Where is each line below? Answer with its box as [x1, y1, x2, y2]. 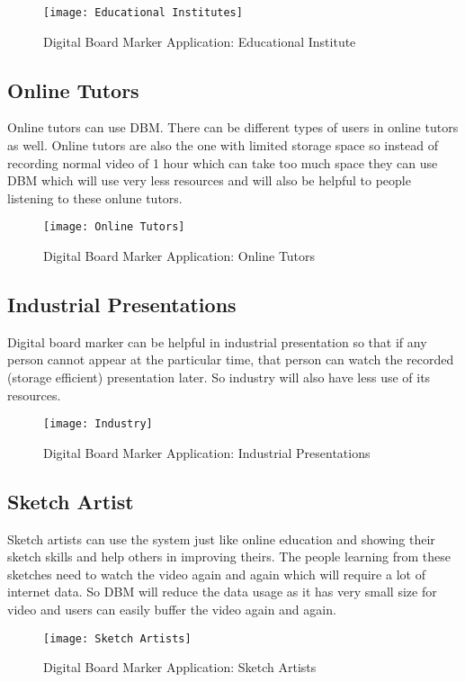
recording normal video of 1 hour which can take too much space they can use [7, 153, 438, 172]
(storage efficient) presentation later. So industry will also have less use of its [7, 368, 431, 387]
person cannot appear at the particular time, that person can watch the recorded [7, 350, 454, 369]
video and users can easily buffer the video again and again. [7, 600, 336, 619]
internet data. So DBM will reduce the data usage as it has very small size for [7, 582, 437, 601]
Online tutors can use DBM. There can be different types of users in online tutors [7, 118, 459, 137]
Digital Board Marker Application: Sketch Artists [43, 658, 317, 677]
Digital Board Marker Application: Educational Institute [43, 31, 356, 50]
